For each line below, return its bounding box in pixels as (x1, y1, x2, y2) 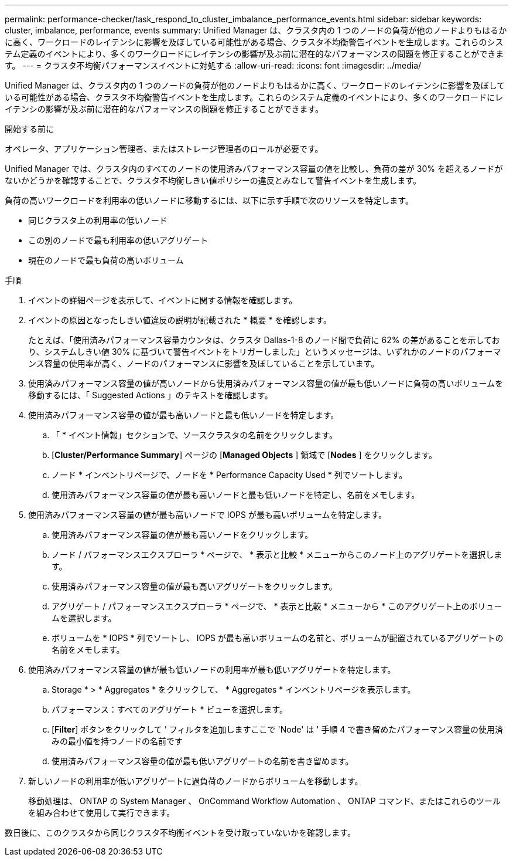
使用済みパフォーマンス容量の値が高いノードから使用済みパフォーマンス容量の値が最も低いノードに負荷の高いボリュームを (28, 378, 504, 388)
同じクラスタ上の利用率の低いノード (28, 215, 167, 225)
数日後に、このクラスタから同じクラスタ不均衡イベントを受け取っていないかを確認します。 (5, 828, 355, 838)
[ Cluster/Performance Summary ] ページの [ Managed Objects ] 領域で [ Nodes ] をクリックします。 (52, 450, 437, 460)
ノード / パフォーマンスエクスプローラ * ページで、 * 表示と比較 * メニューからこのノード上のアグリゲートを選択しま (52, 550, 502, 560)
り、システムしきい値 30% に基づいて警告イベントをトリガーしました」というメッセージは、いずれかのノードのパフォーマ (28, 347, 501, 357)
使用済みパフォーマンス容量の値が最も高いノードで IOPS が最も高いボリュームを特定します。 (28, 510, 387, 520)
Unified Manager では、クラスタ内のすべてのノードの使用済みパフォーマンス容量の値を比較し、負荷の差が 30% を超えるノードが (5, 164, 503, 174)
